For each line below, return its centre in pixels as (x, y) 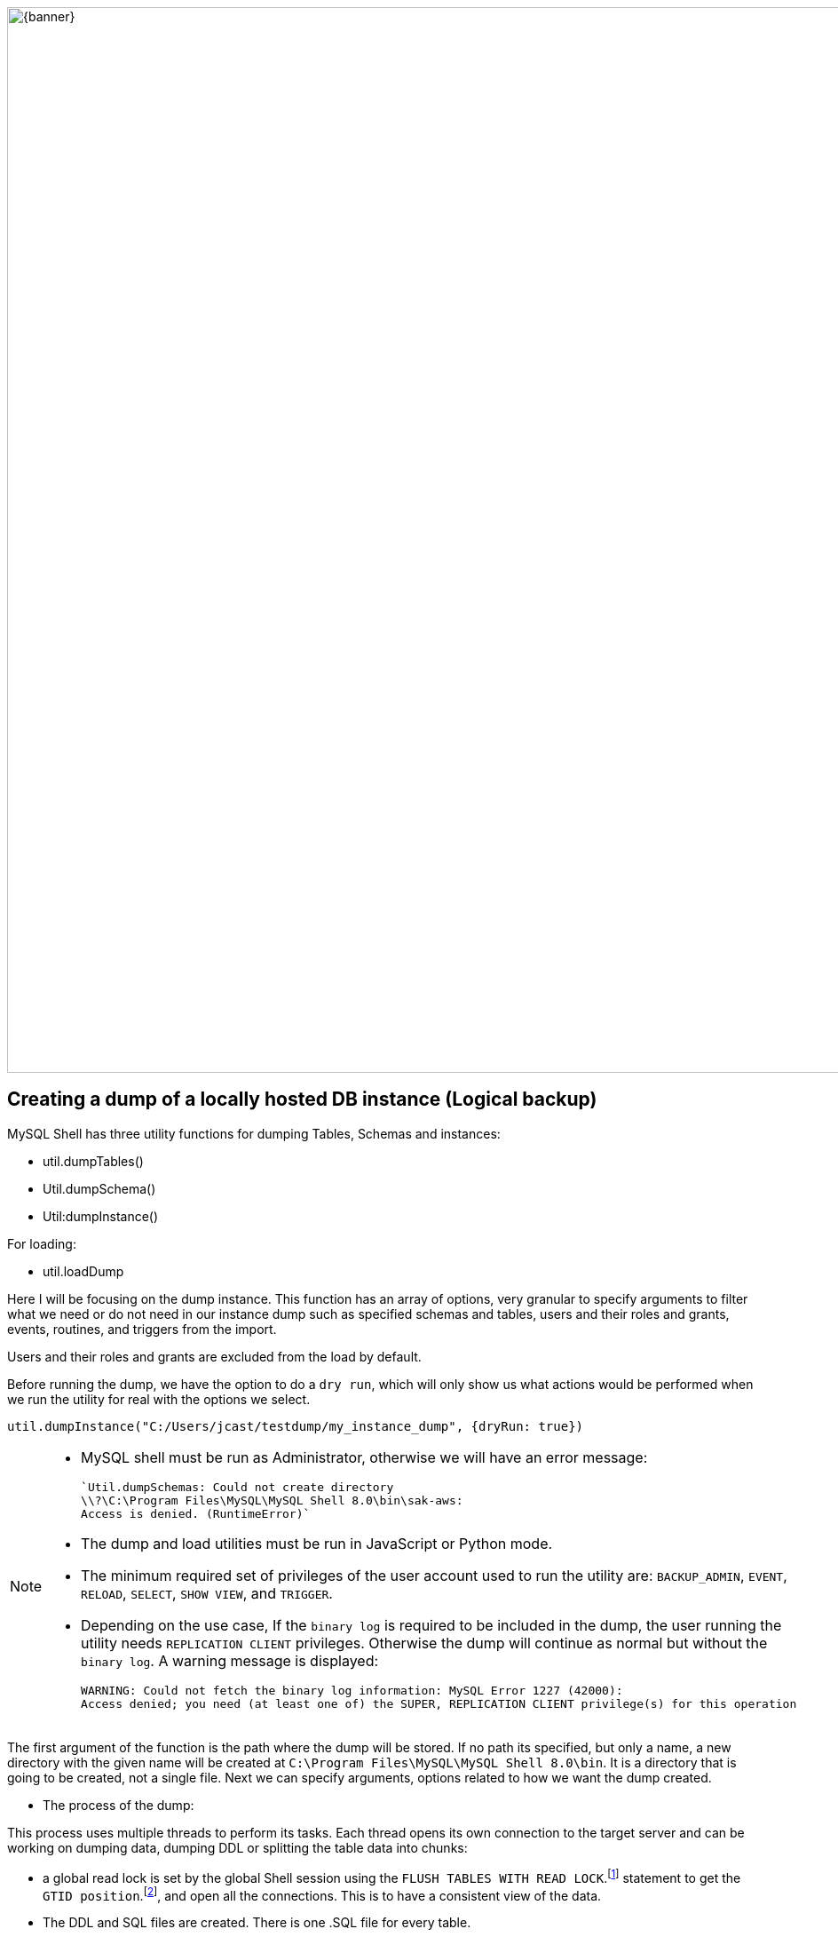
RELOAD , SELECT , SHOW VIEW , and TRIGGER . (207, 1593)
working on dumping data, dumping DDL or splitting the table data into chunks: (237, 1847)
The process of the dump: (119, 1805)
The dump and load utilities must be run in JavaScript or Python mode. (317, 1543)
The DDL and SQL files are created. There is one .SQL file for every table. (257, 1923)
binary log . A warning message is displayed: (230, 1660)
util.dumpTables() (93, 1161)
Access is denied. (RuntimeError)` (196, 1513)
